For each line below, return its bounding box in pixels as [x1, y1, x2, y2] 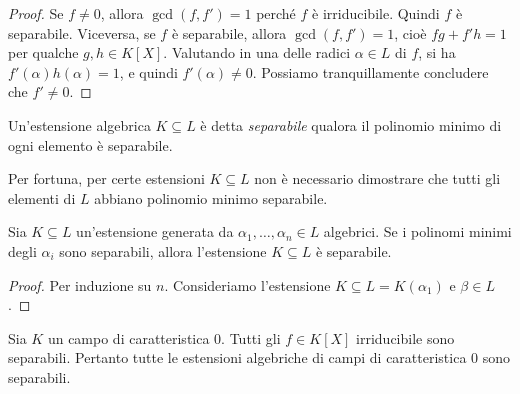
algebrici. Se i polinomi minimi [323, 221, 512, 242]
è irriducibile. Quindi [312, 3, 440, 23]
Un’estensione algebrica [8, 114, 151, 135]
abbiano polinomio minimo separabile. [94, 187, 328, 208]
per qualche [8, 42, 79, 63]
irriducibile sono [356, 327, 455, 348]
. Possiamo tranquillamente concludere [252, 61, 489, 82]
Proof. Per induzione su [8, 274, 152, 295]
